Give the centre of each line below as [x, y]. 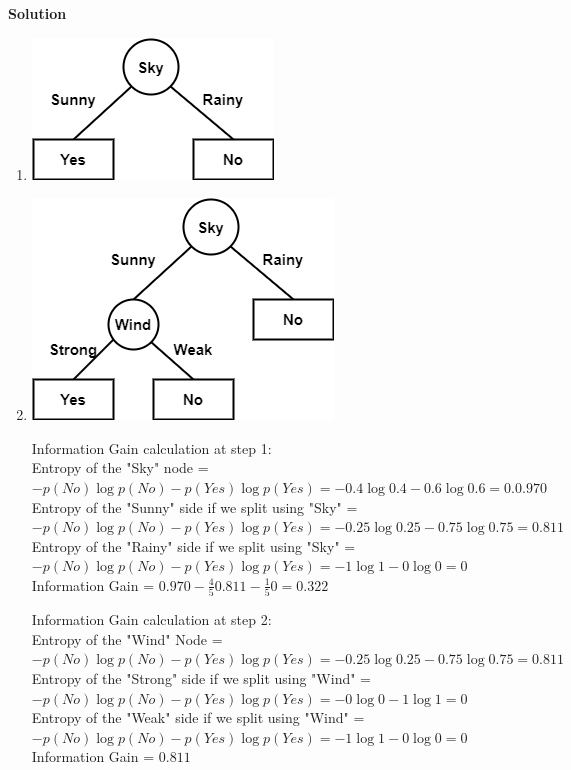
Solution [37, 13]
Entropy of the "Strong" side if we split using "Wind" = [201, 678]
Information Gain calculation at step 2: [151, 619]
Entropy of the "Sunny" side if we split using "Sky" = [194, 506]
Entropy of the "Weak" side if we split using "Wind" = [198, 717]
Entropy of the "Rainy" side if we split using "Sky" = [193, 545]
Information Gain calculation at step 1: [151, 447]
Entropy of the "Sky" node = [120, 467]
